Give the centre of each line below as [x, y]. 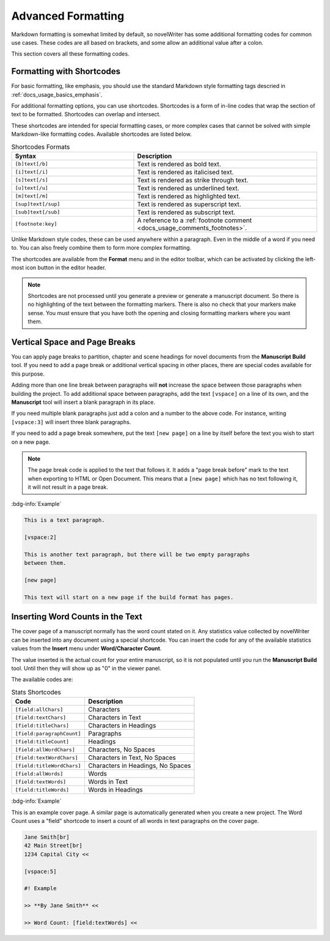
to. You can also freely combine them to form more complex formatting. [101, 248]
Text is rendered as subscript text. [186, 212]
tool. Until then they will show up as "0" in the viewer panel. [86, 668]
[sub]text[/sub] [38, 212]
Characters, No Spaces [122, 749]
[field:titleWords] [42, 790]
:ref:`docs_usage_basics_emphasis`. [57, 94]
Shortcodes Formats [41, 147]
